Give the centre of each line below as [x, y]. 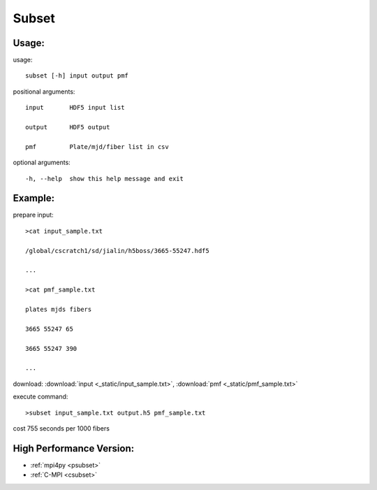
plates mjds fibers [59, 309]
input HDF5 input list [75, 108]
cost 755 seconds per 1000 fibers [61, 428]
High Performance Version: [74, 448]
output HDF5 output [68, 127]
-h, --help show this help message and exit [105, 179]
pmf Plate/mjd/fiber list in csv [97, 146]
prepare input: [33, 215]
